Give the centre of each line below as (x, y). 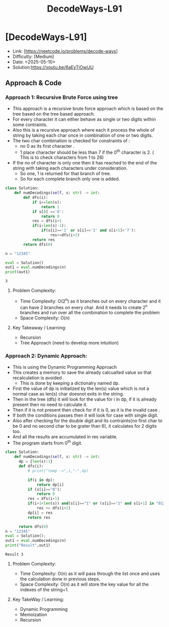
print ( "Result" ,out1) (28, 545)
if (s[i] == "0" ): (45, 489)
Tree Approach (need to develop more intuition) (69, 343)
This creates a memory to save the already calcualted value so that (82, 372)
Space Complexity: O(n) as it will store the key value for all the (84, 584)
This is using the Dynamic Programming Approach (65, 367)
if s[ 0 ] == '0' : (48, 212)
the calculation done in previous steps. (60, 579)
